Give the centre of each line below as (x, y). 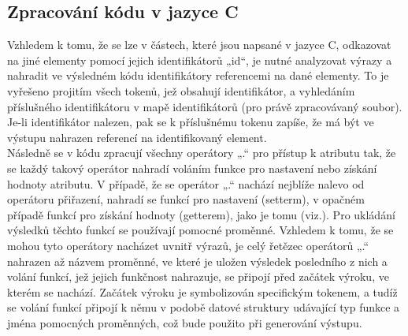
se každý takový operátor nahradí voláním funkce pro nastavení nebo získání (192, 168)
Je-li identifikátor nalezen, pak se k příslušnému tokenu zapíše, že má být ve (191, 122)
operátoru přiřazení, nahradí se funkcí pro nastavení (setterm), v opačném (186, 199)
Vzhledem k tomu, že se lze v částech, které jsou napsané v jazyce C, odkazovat (199, 45)
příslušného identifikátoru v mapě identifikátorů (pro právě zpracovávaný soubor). (205, 106)
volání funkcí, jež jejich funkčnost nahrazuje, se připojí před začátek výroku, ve (198, 276)
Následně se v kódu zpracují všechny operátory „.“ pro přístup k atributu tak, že (202, 153)
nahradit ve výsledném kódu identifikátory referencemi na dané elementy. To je (198, 75)
